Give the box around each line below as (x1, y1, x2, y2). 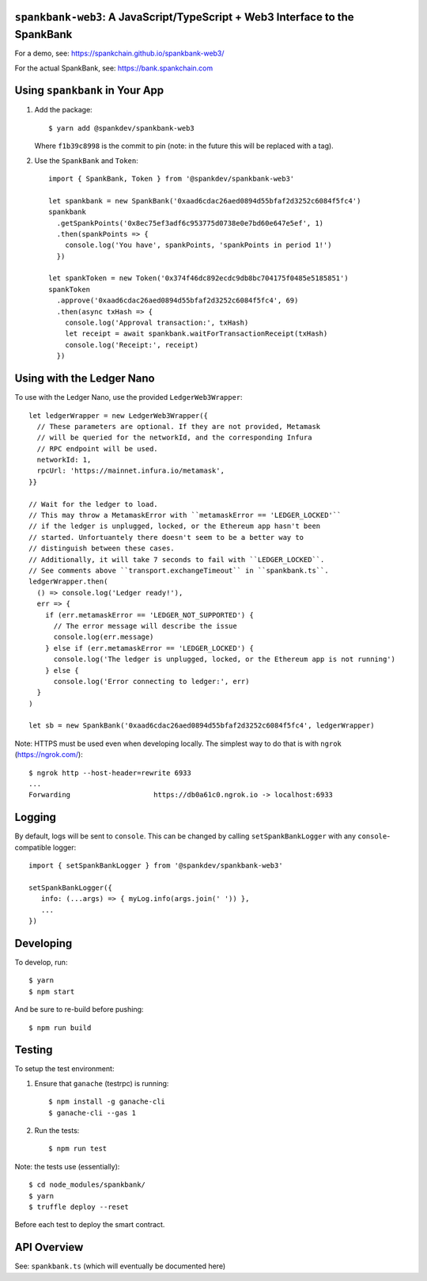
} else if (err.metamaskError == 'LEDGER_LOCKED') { (44, 644, 255, 652)
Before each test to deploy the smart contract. (14, 1220, 165, 1230)
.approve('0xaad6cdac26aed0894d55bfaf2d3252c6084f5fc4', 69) (56, 296, 299, 305)
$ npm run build (28, 1023, 92, 1032)
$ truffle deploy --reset (28, 1202, 130, 1211)
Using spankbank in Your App (14, 84, 164, 97)
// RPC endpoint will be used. (36, 444, 158, 453)
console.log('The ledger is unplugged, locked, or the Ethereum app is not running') (53, 655, 395, 664)
